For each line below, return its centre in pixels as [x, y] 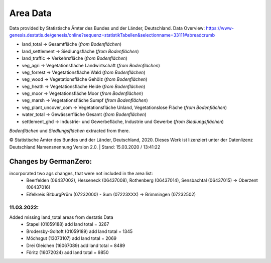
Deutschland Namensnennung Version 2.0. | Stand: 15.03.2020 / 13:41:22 [85, 147]
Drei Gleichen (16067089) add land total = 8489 [76, 245]
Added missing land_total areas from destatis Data [61, 217]
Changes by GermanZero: [51, 161]
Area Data [31, 13]
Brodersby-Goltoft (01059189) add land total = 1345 [80, 231]
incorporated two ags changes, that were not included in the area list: [81, 173]
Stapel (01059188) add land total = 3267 [68, 224]
